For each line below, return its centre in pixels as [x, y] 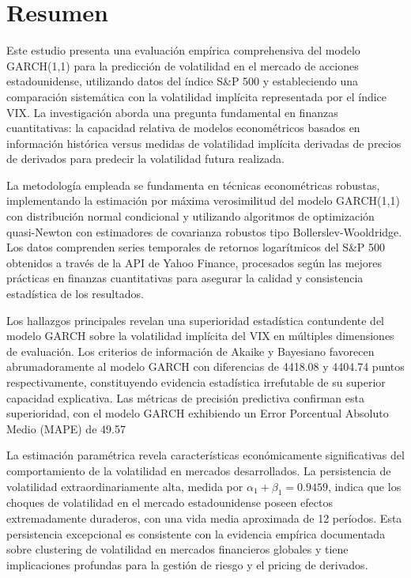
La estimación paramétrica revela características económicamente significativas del [205, 455]
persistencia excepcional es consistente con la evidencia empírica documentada [196, 533]
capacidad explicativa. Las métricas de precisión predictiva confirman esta [185, 397]
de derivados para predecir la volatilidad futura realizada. [145, 159]
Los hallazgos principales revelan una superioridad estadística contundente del [195, 320]
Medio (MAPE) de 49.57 [66, 428]
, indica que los [364, 486]
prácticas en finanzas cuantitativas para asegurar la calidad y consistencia [185, 278]
